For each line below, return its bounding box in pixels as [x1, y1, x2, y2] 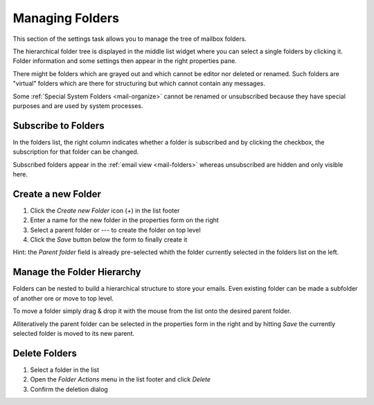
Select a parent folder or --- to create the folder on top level [30, 226, 201, 234]
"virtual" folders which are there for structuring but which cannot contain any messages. [12, 80, 266, 88]
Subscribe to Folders [12, 120, 105, 132]
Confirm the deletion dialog [30, 385, 109, 393]
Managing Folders [12, 10, 119, 26]
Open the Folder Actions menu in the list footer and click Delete [30, 375, 211, 384]
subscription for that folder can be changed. [12, 147, 139, 156]
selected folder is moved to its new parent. [12, 329, 135, 337]
